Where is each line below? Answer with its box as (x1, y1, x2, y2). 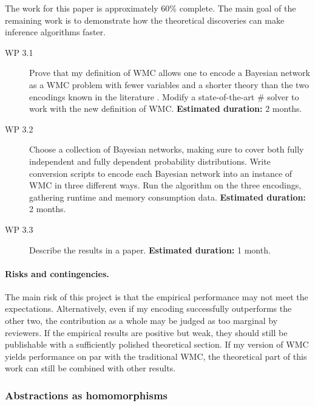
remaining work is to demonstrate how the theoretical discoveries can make (5, 13, 285, 26)
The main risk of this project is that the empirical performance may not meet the (5, 290, 308, 303)
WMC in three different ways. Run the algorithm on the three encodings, (29, 179, 302, 191)
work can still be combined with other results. (5, 362, 176, 374)
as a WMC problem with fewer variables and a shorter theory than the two (29, 78, 309, 91)
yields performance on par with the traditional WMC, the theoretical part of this (5, 349, 307, 362)
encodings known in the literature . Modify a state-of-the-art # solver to (29, 90, 299, 103)
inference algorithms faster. (5, 26, 106, 38)
